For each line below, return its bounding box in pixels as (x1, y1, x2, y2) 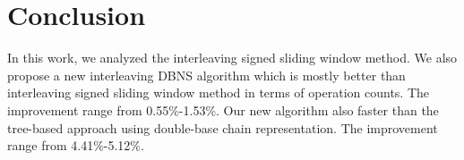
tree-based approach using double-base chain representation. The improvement (7, 118, 438, 137)
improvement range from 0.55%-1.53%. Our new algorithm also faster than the (7, 100, 439, 119)
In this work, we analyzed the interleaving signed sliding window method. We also (7, 48, 458, 67)
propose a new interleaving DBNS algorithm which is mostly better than (7, 65, 406, 84)
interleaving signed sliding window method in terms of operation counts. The (7, 83, 430, 102)
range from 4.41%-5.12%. (7, 136, 144, 155)
